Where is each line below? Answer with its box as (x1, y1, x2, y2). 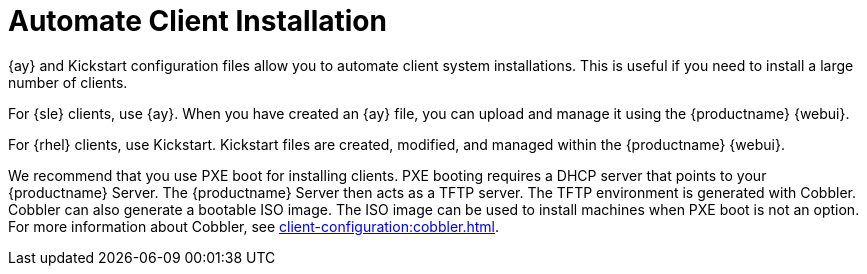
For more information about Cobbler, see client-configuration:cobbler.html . (8, 217, 500, 235)
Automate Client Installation (8, 4, 387, 38)
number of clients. (8, 73, 128, 91)
